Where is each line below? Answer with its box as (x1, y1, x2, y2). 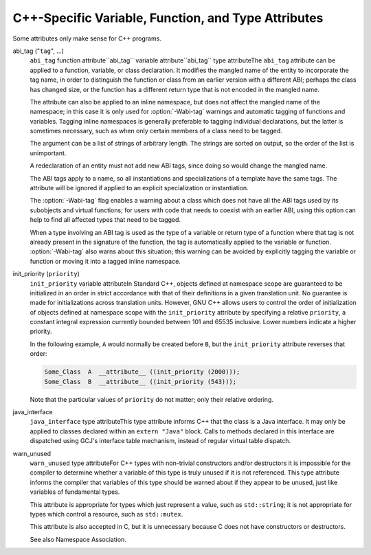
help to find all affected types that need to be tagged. (30, 216, 181, 224)
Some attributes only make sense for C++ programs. (12, 34, 161, 43)
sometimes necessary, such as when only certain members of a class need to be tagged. (30, 127, 283, 135)
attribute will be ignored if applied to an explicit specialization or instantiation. (30, 184, 249, 192)
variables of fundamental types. (30, 488, 120, 496)
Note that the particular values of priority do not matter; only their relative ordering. (30, 395, 274, 403)
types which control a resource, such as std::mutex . (30, 510, 183, 518)
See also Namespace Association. (30, 535, 126, 543)
